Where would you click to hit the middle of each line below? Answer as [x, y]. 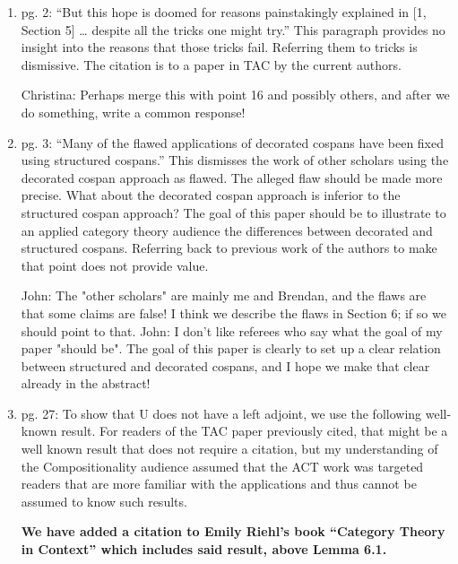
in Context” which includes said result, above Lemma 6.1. [204, 549]
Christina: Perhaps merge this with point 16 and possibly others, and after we [235, 95]
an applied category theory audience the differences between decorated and [227, 230]
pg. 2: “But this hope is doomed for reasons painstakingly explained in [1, [224, 12]
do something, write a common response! [133, 112]
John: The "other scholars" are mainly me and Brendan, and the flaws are [224, 295]
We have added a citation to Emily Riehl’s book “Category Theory [233, 531]
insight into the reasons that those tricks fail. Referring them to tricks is [219, 47]
